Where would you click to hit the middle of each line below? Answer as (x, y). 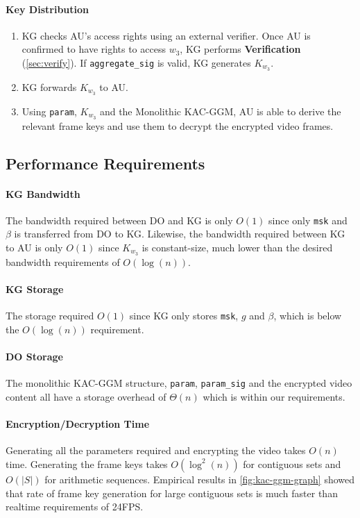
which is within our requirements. (274, 396)
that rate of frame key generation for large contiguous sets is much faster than (172, 493)
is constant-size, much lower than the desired (237, 247)
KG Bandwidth (43, 193)
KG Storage (35, 289)
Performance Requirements (105, 163)
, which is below (308, 316)
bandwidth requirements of (63, 261)
